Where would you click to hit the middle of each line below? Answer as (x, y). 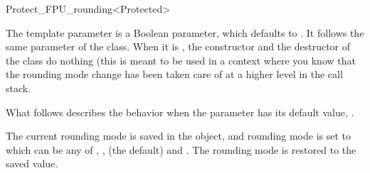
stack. (18, 88)
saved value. (32, 163)
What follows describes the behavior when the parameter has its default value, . (180, 112)
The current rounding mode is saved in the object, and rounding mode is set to (179, 136)
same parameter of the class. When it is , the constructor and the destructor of (178, 46)
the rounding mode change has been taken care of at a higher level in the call (174, 74)
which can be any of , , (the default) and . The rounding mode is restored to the (181, 149)
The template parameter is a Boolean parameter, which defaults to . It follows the (185, 32)
